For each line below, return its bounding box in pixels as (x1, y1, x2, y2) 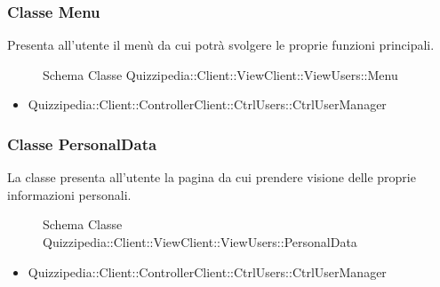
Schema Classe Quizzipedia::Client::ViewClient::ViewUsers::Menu (43, 65, 398, 84)
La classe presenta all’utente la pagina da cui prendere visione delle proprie (7, 168, 416, 187)
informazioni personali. (7, 185, 132, 203)
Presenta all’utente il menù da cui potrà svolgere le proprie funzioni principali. (7, 36, 435, 54)
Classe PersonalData (7, 132, 157, 155)
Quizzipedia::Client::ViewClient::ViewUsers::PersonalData (43, 233, 357, 251)
